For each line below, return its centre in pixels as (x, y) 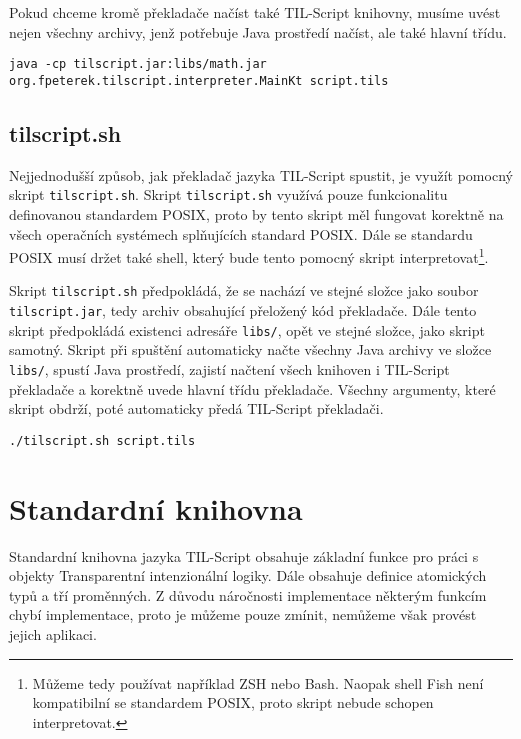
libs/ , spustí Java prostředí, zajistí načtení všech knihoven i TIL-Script (229, 368)
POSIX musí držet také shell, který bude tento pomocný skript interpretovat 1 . (249, 255)
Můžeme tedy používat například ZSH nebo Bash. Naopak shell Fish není (258, 682)
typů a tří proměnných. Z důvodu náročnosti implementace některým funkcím (248, 594)
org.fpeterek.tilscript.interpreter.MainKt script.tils (199, 80)
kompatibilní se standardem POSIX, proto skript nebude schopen (233, 702)
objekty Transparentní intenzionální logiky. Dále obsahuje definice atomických (248, 575)
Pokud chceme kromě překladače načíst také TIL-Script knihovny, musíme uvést (255, 12)
